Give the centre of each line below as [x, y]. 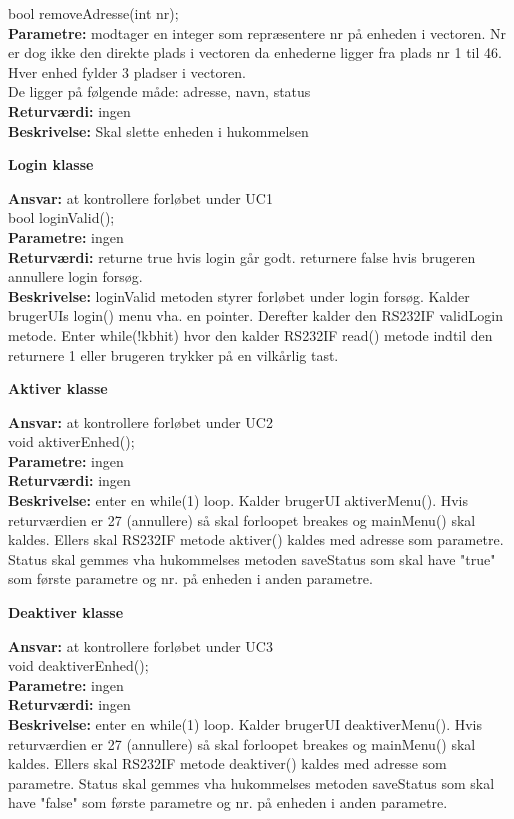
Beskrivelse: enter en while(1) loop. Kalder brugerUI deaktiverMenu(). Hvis [245, 724]
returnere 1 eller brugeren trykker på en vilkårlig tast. [173, 354]
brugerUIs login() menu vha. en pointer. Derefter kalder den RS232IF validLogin [256, 315]
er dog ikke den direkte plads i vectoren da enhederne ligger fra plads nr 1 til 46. [255, 52]
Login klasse [51, 164]
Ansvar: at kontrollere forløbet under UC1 [140, 197]
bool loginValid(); [61, 217]
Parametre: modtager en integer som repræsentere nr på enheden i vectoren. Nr [257, 32]
